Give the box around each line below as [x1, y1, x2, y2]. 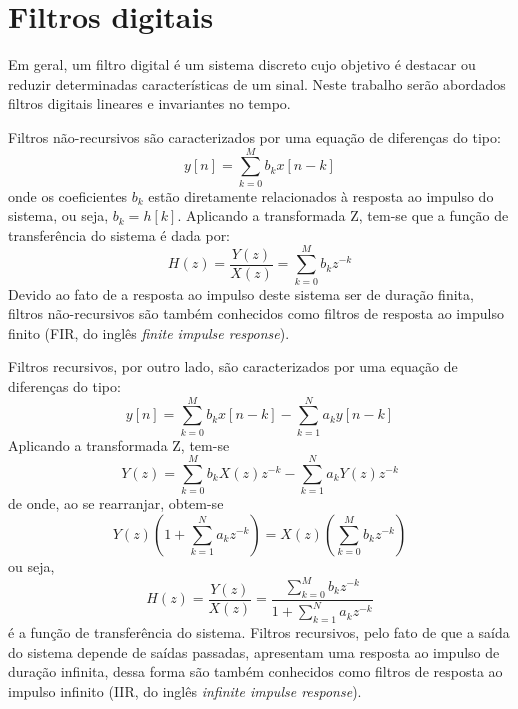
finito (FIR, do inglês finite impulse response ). [8, 322, 290, 343]
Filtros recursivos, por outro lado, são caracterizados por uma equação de [8, 356, 458, 377]
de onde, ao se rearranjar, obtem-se [8, 493, 224, 514]
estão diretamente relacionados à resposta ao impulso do [148, 185, 494, 206]
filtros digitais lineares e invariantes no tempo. [8, 93, 291, 114]
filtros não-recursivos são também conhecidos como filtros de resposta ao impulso [8, 303, 504, 324]
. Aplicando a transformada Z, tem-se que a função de [177, 205, 509, 226]
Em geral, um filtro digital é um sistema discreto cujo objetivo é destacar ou [8, 54, 476, 75]
